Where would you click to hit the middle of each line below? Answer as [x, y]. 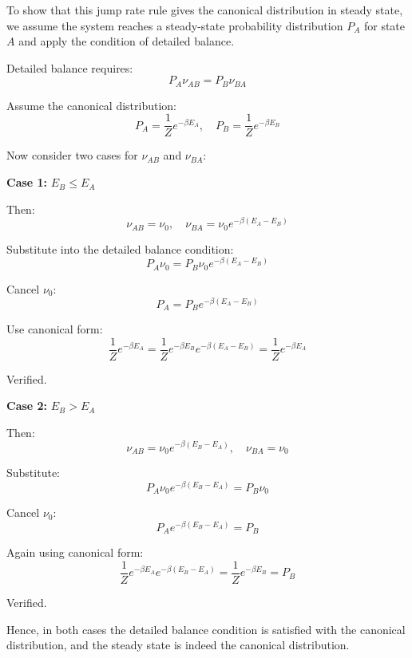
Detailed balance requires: [70, 67]
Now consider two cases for [72, 155]
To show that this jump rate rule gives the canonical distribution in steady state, [205, 10]
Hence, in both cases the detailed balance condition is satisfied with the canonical [206, 629]
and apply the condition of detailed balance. [127, 41]
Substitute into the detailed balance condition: [120, 248]
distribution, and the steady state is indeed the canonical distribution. [178, 645]
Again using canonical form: [75, 552]
